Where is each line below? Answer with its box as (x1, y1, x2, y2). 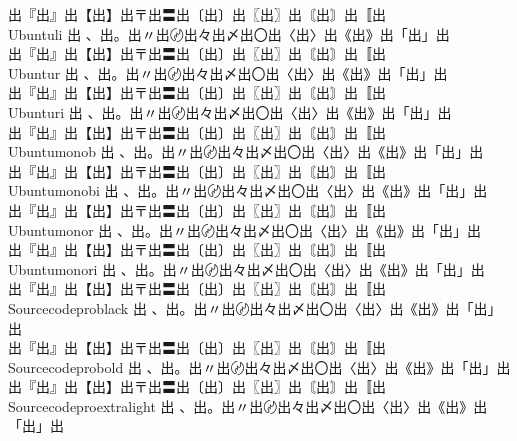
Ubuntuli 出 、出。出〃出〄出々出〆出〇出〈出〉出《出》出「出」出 (8, 23, 450, 44)
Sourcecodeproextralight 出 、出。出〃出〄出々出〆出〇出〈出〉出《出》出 (8, 395, 488, 416)
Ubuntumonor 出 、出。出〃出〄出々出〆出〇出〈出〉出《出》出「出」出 (8, 219, 481, 240)
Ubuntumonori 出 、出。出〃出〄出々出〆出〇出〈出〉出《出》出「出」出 (8, 258, 485, 279)
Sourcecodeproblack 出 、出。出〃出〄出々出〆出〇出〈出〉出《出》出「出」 (8, 297, 502, 318)
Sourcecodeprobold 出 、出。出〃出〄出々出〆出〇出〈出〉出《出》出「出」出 (8, 356, 511, 377)
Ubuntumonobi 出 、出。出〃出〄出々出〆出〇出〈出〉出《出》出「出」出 (8, 180, 488, 201)
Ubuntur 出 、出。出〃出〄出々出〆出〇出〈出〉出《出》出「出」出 (8, 62, 448, 83)
